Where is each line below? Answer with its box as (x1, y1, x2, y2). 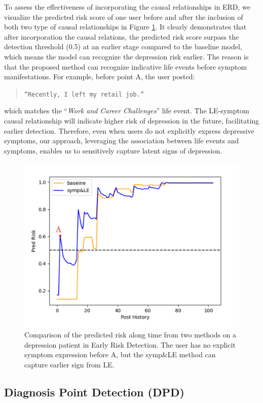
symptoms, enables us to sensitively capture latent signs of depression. (4, 145, 222, 156)
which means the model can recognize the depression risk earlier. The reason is (4, 51, 249, 61)
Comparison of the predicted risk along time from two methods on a (24, 329, 237, 340)
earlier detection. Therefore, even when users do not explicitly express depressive (4, 125, 254, 136)
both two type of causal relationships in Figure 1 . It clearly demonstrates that (4, 21, 247, 32)
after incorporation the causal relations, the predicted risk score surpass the (4, 31, 239, 42)
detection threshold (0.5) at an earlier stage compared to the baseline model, (4, 41, 242, 52)
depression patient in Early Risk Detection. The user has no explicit (24, 339, 236, 350)
